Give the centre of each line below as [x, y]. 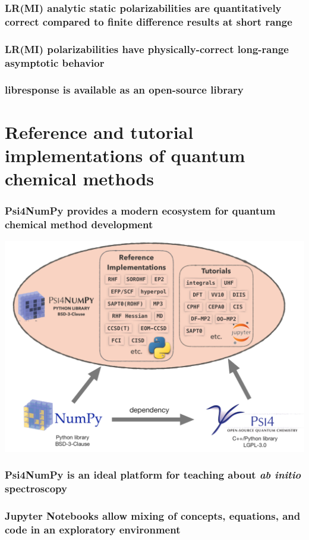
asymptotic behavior [55, 62]
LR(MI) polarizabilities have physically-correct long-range [147, 49]
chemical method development [79, 224]
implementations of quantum [125, 155]
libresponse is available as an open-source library [124, 90]
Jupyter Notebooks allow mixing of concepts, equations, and [153, 515]
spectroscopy [36, 488]
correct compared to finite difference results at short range [149, 21]
